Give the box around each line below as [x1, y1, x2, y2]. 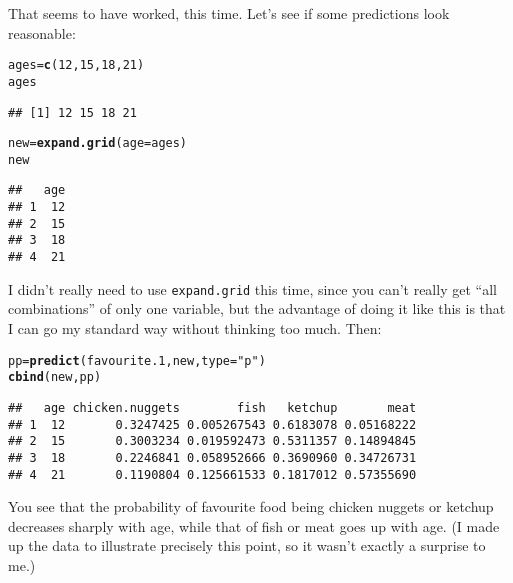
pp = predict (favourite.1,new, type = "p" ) [8, 353, 266, 368]
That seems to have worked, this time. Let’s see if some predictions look [8, 3, 450, 23]
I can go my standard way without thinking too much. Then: [8, 318, 382, 338]
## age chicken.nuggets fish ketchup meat [8, 400, 417, 415]
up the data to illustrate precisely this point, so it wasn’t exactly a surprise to [8, 535, 486, 556]
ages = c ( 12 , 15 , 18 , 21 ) [8, 58, 145, 73]
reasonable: [8, 22, 76, 43]
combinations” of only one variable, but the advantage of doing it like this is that [8, 298, 506, 319]
